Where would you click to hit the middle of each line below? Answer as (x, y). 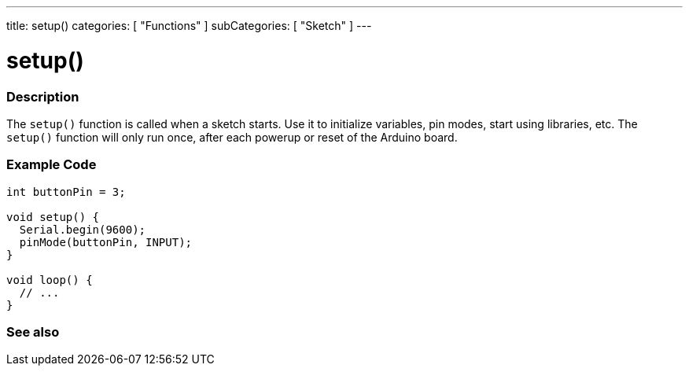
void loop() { (50, 280)
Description (43, 96)
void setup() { (53, 217)
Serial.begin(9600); (83, 229)
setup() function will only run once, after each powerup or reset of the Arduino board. (232, 137)
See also (33, 332)
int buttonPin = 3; (66, 192)
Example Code (52, 165)
